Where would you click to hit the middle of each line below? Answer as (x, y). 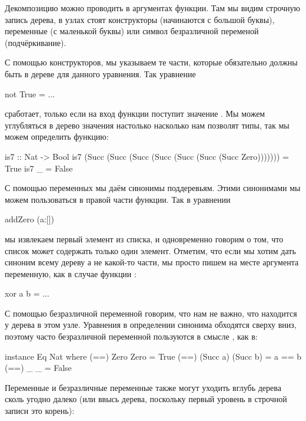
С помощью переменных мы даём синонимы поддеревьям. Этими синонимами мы (153, 188)
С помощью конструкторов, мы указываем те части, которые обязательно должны (151, 62)
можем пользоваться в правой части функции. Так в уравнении (118, 199)
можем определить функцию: (57, 137)
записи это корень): (40, 411)
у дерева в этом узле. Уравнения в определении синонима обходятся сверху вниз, (151, 325)
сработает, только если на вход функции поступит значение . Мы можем (135, 114)
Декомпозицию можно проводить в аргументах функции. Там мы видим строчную (153, 8)
